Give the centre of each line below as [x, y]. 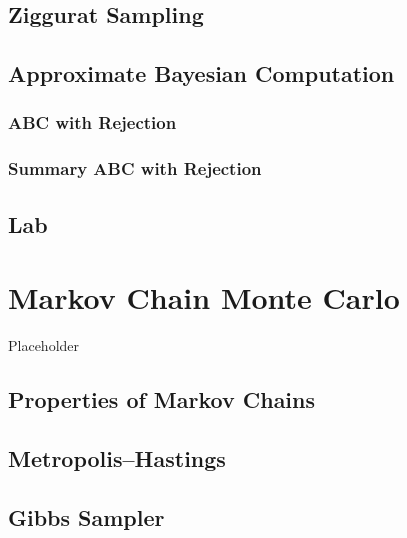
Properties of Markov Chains [162, 399]
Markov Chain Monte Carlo [204, 297]
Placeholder [44, 345]
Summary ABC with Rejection [135, 168]
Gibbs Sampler [86, 516]
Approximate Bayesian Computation [201, 73]
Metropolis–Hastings [117, 457]
